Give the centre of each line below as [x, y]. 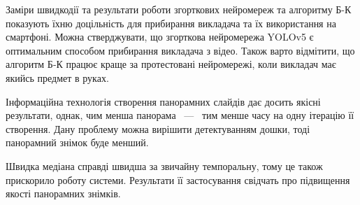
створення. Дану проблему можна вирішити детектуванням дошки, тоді [158, 128]
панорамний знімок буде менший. [77, 142]
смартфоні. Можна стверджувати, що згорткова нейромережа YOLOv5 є [160, 37]
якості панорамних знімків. [63, 193]
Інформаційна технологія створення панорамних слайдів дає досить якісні [163, 101]
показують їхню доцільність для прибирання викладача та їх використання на [171, 23]
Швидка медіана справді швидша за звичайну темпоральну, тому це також [164, 165]
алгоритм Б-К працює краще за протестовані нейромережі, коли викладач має [171, 64]
